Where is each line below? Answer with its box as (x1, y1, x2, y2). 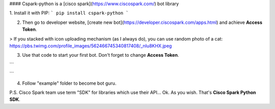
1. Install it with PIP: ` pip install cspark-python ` (9, 10, 129, 16)
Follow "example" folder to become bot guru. (22, 80, 117, 86)
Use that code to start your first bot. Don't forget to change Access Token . (22, 52, 179, 58)
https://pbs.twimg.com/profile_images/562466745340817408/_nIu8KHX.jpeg (9, 43, 172, 49)
